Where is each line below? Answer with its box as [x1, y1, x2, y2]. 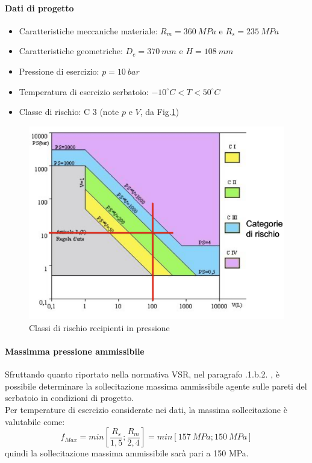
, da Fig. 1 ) [140, 105, 179, 118]
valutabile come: [5, 415, 65, 427]
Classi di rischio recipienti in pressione [29, 321, 170, 334]
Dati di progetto [5, 1, 74, 14]
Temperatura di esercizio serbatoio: [19, 85, 149, 98]
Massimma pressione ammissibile [5, 345, 145, 358]
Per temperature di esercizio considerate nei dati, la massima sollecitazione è [5, 403, 287, 416]
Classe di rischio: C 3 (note [19, 105, 119, 118]
